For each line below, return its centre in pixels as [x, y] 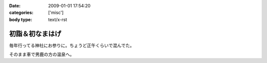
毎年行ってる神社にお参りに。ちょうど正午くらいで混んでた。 [72, 45]
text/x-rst [58, 19]
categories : [21, 13]
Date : [15, 6]
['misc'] [56, 13]
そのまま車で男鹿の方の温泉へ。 [42, 55]
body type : [21, 19]
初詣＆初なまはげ [35, 34]
